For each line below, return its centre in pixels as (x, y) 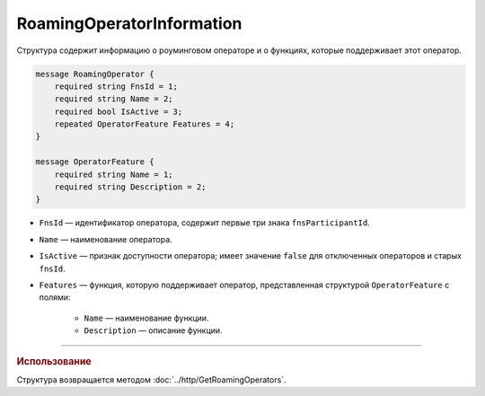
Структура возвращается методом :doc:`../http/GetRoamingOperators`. (151, 379)
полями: (55, 297)
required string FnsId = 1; (116, 86)
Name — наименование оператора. (106, 239)
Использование (54, 361)
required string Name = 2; (114, 99)
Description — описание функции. (154, 330)
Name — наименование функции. (146, 318)
